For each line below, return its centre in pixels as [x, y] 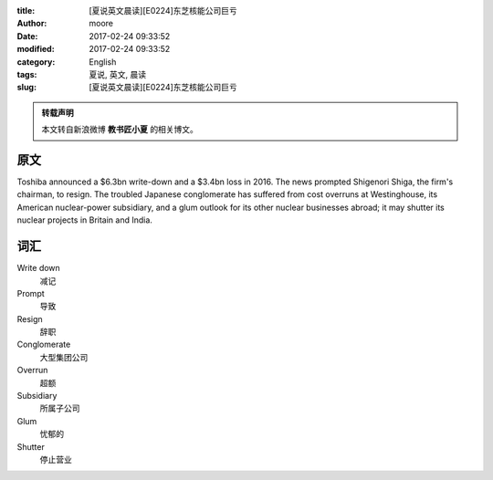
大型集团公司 [64, 357]
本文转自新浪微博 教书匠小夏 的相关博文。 [120, 130]
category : [36, 62]
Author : [32, 24]
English [103, 62]
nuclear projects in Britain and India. [84, 220]
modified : [36, 49]
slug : [26, 88]
